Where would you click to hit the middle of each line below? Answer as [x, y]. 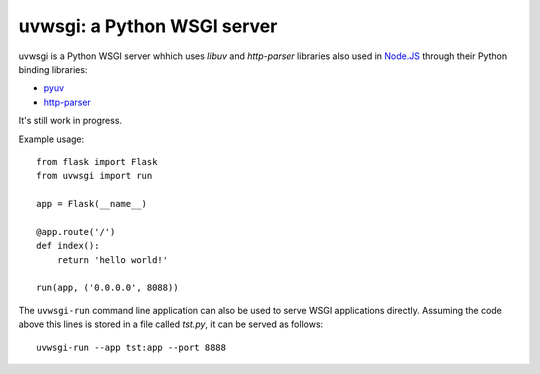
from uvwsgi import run [94, 176]
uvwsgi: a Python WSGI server [148, 26]
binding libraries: [53, 69]
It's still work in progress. [70, 121]
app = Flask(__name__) [92, 204]
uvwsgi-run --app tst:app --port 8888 [131, 347]
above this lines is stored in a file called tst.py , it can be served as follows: [171, 324]
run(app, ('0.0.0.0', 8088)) [107, 288]
